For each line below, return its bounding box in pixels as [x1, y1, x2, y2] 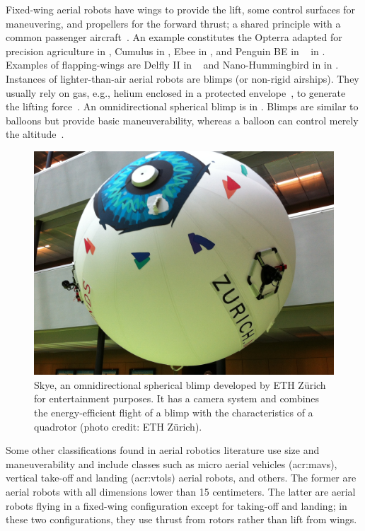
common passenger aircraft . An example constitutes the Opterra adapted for [6, 30, 342, 45]
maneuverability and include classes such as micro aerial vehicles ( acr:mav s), [6, 456, 337, 471]
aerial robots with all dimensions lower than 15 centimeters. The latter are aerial [6, 484, 356, 499]
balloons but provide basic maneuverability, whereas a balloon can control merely [6, 112, 359, 127]
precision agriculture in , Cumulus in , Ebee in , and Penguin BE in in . [6, 43, 325, 58]
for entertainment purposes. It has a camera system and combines [34, 391, 320, 406]
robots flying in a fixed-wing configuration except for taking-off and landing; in [6, 498, 347, 513]
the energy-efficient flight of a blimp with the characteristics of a [34, 405, 313, 420]
